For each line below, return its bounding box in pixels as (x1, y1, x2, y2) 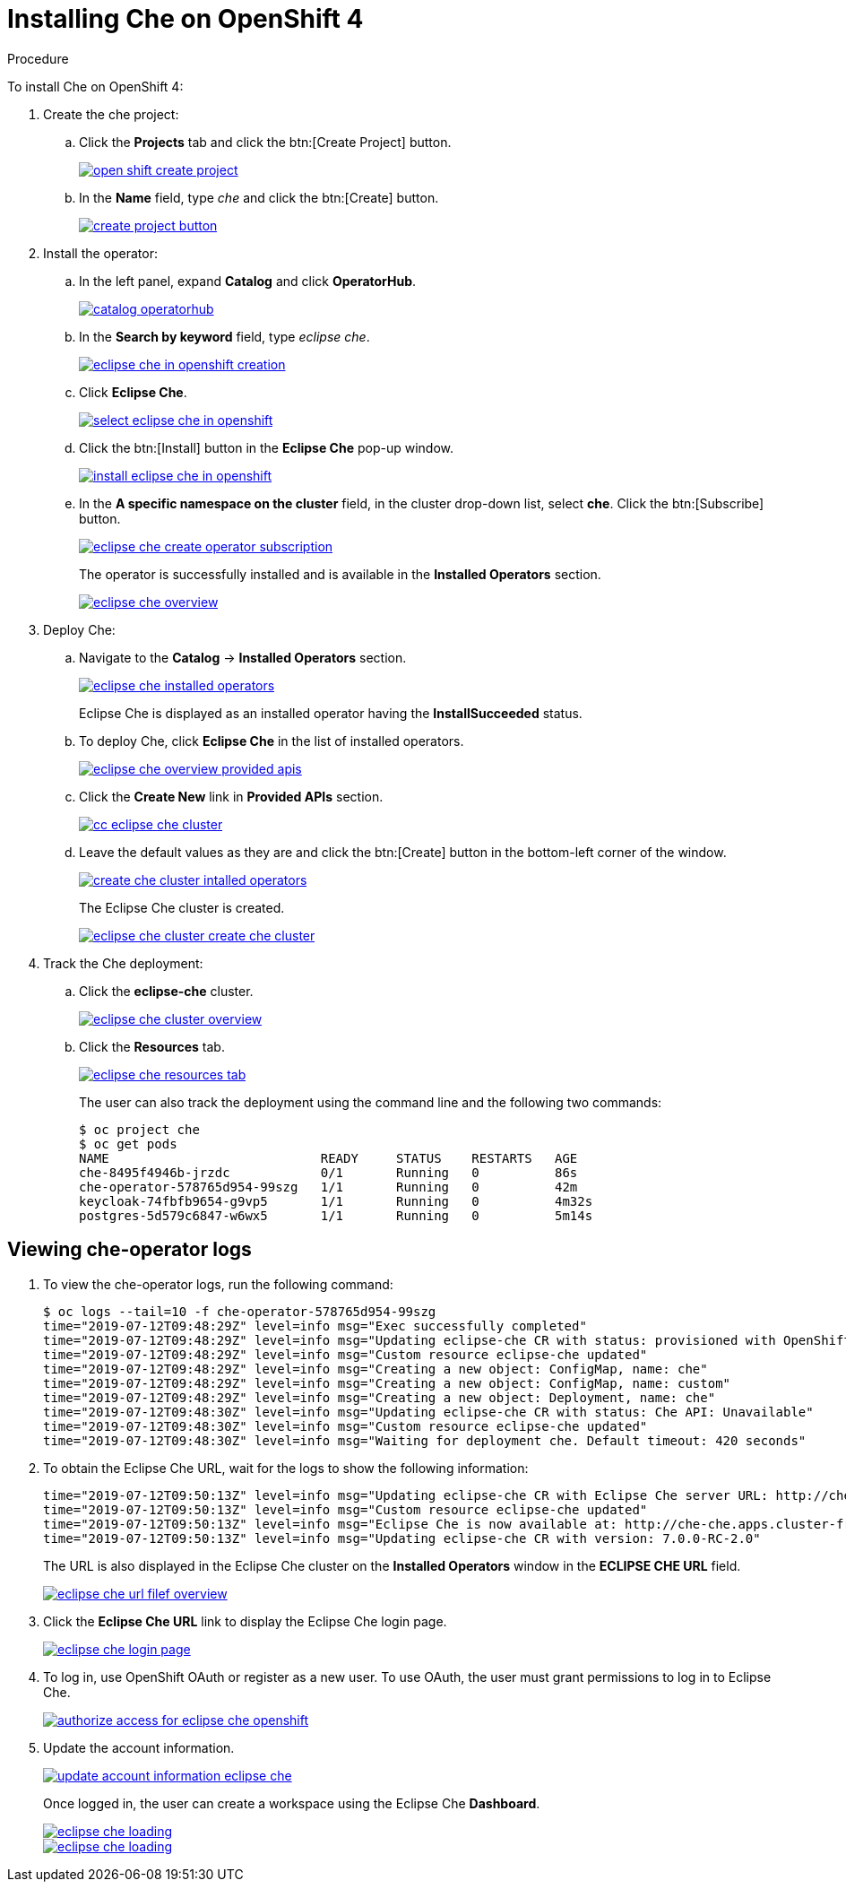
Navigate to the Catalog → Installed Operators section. (79, 649, 407, 665)
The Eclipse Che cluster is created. (79, 899, 285, 915)
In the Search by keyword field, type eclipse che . (79, 328, 370, 344)
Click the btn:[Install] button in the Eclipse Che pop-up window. (79, 439, 454, 455)
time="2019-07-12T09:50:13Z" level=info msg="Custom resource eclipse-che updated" (43, 1502, 648, 1517)
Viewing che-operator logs (7, 1238, 252, 1261)
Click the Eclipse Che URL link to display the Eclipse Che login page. (43, 1613, 447, 1629)
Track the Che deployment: (43, 955, 203, 971)
